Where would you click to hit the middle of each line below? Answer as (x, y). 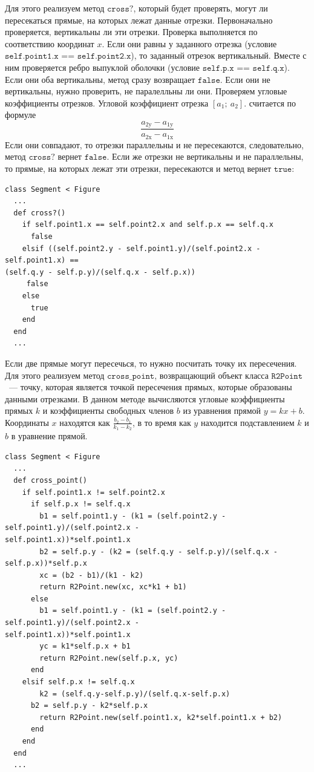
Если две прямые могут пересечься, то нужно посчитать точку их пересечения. (151, 363)
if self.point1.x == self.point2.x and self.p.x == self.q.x (148, 225)
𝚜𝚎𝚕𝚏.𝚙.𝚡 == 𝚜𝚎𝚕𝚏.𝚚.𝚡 (243, 68)
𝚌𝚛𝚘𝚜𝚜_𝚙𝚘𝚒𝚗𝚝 (131, 376)
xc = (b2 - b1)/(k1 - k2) (92, 575)
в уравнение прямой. (49, 436)
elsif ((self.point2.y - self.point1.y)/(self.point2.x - (141, 248)
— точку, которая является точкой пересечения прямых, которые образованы (150, 387)
